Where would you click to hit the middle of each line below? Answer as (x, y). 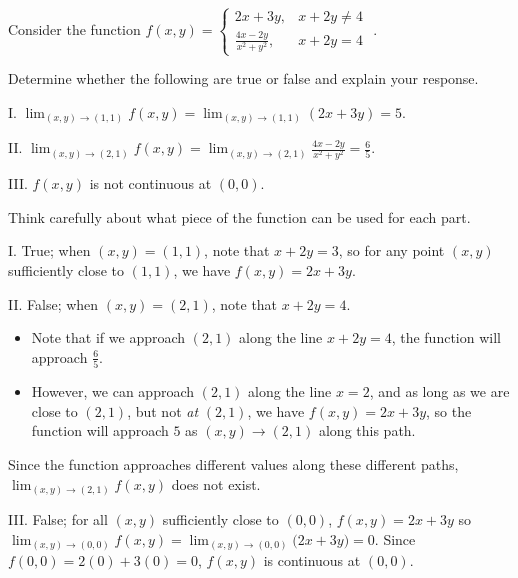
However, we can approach (113, 391)
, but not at (163, 410)
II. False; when (53, 303)
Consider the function (74, 28)
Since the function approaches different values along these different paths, (233, 463)
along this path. (367, 430)
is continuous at (312, 560)
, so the (449, 410)
